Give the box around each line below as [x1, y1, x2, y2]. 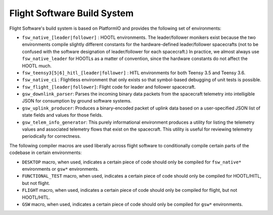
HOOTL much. [22, 63, 52, 69]
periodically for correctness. [22, 133, 81, 139]
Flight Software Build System [9, 8, 134, 19]
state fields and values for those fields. [22, 112, 103, 118]
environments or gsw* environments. [22, 166, 99, 172]
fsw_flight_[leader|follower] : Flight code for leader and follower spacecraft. [22, 84, 196, 90]
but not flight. [22, 180, 50, 186]
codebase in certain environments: [9, 149, 82, 156]
